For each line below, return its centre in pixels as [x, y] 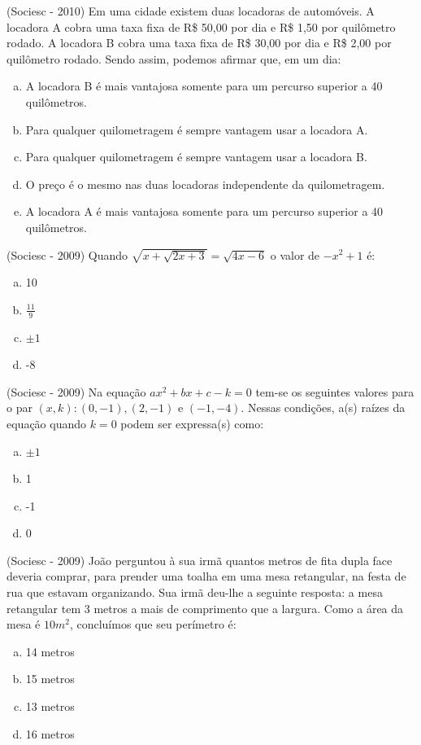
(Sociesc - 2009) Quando [67, 254]
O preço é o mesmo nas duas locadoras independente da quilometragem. [205, 184]
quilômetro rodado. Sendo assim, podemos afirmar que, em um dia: [174, 58]
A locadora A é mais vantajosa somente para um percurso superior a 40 [204, 211]
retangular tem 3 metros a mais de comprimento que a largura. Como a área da [205, 608]
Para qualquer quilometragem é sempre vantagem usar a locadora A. [197, 129]
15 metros [50, 679]
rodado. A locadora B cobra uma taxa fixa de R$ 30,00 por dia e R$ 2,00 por [199, 43]
